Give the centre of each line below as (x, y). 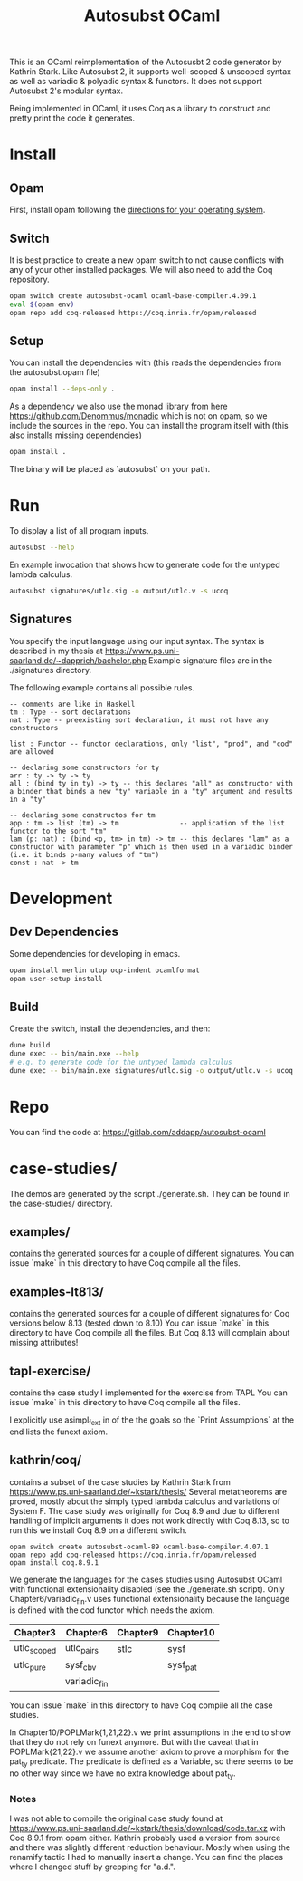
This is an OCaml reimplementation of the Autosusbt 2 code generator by (146, 62)
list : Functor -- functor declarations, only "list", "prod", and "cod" (151, 744)
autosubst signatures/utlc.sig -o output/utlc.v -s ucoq (119, 591)
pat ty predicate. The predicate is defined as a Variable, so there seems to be (151, 1762)
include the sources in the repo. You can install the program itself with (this (149, 426)
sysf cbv (80, 1665)
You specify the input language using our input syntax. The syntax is (137, 641)
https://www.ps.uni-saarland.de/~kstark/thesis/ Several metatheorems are (148, 1491)
